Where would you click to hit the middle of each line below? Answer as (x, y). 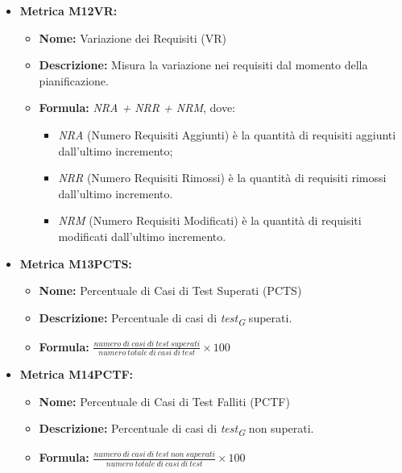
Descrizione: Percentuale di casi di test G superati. (166, 318)
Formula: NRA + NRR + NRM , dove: (137, 108)
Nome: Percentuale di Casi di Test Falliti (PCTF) (164, 401)
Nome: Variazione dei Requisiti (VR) (133, 37)
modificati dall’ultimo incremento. (142, 236)
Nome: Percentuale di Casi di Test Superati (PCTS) (170, 290)
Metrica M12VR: (68, 10)
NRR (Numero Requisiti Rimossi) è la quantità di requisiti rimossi (222, 178)
